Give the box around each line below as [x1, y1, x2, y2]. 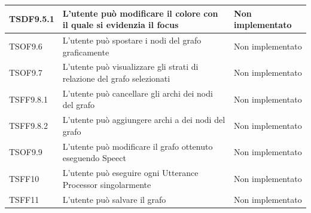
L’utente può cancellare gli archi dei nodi [62, 87, 213, 99]
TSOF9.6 [9, 39, 42, 52]
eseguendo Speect [62, 152, 126, 164]
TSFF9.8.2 [9, 119, 48, 132]
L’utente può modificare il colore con [62, 7, 218, 19]
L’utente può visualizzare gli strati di [62, 60, 199, 73]
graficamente [62, 45, 109, 58]
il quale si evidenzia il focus [62, 18, 179, 31]
